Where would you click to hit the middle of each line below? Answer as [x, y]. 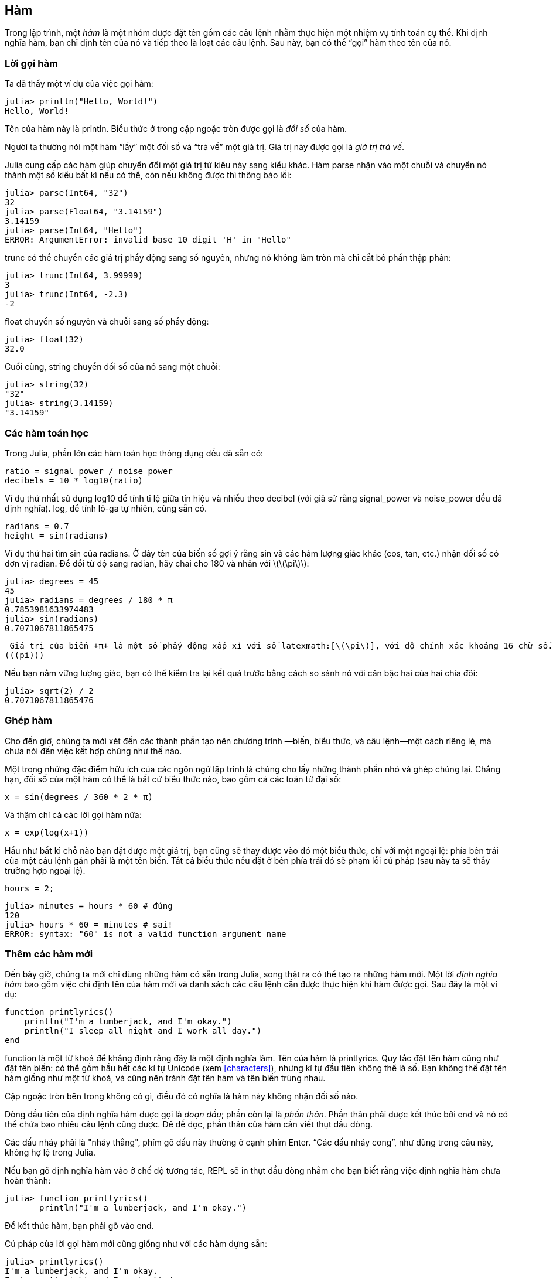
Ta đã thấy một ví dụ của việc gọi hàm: [79, 84]
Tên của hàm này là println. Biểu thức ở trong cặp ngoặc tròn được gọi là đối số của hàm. [176, 129]
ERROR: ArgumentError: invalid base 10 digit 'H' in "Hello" [148, 240]
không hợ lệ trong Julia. [50, 1153]
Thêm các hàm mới [49, 954]
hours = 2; [30, 888]
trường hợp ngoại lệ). [45, 870]
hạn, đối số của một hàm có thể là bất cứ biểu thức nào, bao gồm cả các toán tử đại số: [173, 779]
